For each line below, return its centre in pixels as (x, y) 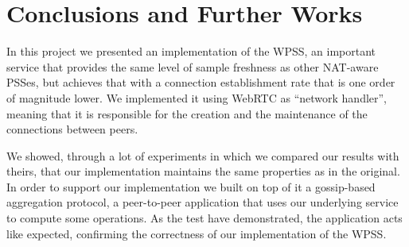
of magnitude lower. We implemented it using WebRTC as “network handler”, (197, 97)
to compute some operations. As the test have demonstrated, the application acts (204, 218)
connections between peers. (72, 129)
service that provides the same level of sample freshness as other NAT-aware (193, 66)
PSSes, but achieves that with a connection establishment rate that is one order (201, 82)
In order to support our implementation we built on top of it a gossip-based (191, 186)
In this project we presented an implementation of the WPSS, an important (191, 51)
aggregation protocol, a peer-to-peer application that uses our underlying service (203, 202)
